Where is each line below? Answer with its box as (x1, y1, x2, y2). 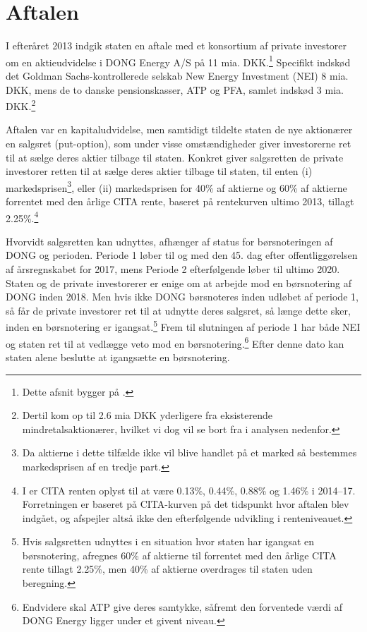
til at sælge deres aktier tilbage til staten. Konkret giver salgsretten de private (6, 150, 344, 164)
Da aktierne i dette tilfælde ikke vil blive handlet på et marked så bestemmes (22, 445, 357, 460)
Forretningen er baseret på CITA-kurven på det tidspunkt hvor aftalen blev (22, 497, 349, 511)
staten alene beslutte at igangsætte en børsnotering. (6, 349, 230, 364)
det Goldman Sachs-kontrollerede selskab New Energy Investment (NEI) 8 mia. (6, 68, 349, 83)
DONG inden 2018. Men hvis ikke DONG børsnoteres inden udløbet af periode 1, (6, 289, 359, 304)
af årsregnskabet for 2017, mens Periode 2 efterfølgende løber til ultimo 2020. (6, 262, 340, 276)
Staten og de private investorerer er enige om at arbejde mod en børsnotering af (6, 275, 352, 290)
